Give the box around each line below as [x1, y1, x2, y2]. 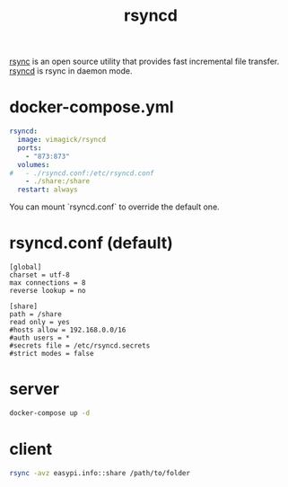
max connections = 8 [9, 279, 87, 288]
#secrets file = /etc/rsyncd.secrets [9, 341, 151, 350]
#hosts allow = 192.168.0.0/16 [9, 325, 127, 335]
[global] [9, 262, 42, 272]
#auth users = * [9, 333, 70, 342]
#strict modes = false [9, 350, 94, 359]
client [9, 439, 53, 459]
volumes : [17, 160, 50, 169]
